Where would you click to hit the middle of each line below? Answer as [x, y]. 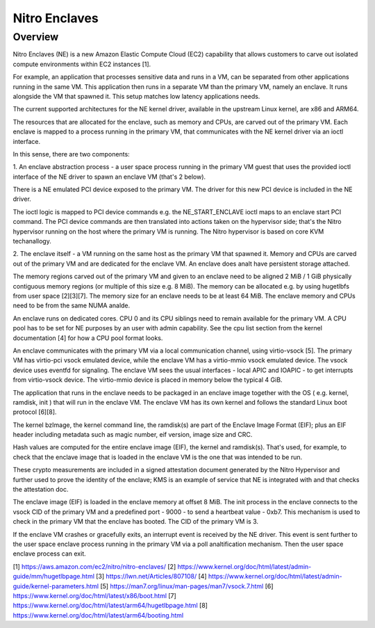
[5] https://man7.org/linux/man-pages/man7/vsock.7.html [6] [187, 586]
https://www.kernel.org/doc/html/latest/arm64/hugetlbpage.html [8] [110, 606]
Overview [36, 37]
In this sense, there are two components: [71, 154]
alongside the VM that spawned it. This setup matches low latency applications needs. [136, 96]
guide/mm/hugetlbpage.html [54, 577]
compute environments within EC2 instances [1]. [82, 64]
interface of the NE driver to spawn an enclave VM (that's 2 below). [109, 177]
